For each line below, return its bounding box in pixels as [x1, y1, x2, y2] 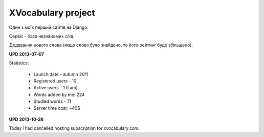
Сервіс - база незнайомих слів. [9, 33, 75, 39]
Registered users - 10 [33, 78, 77, 84]
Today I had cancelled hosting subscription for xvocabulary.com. [9, 125, 140, 131]
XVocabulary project [9, 7, 95, 18]
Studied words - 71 [33, 98, 72, 104]
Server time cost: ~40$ [33, 105, 81, 111]
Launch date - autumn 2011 [33, 71, 88, 77]
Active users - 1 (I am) [33, 85, 78, 91]
